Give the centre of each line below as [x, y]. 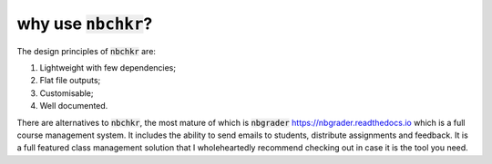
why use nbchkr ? [85, 24]
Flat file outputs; [70, 81]
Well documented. [74, 106]
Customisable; [67, 93]
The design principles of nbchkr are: [87, 51]
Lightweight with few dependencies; [108, 67]
